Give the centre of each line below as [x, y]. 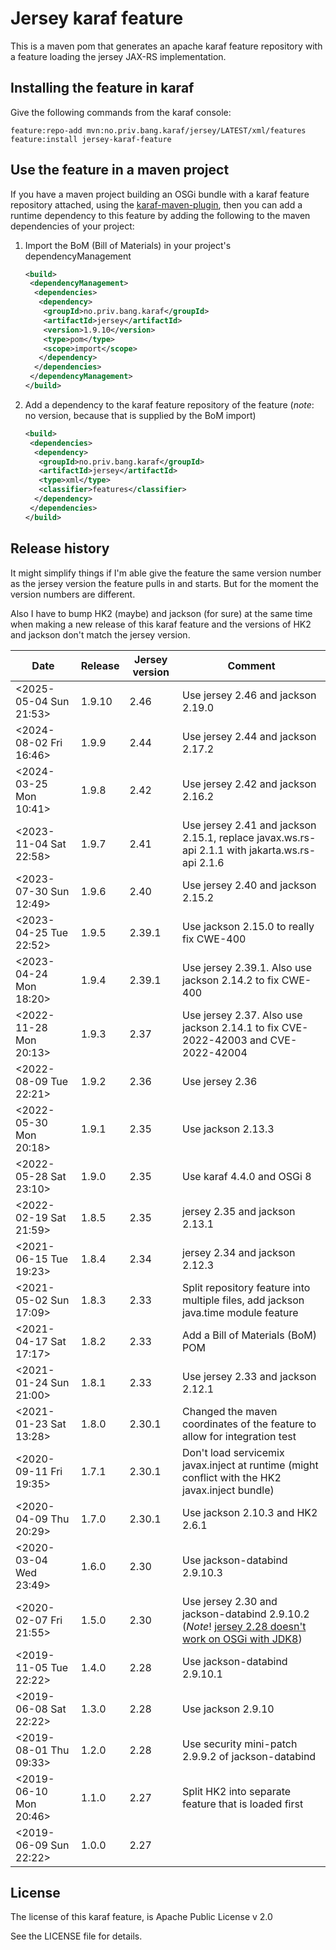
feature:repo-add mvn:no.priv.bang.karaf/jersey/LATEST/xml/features [158, 130]
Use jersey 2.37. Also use [242, 1015]
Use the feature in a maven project [120, 170]
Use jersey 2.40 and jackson [249, 885]
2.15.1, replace [218, 837]
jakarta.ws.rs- [282, 850]
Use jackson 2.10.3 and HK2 [250, 1512]
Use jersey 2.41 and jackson [249, 825]
